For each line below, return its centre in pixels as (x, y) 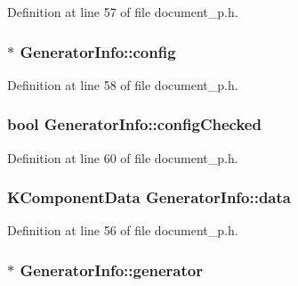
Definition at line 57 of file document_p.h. (123, 12)
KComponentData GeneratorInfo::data (149, 197)
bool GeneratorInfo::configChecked (134, 124)
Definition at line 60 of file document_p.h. (123, 157)
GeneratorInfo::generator (111, 270)
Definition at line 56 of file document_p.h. (123, 230)
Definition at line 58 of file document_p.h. (123, 84)
